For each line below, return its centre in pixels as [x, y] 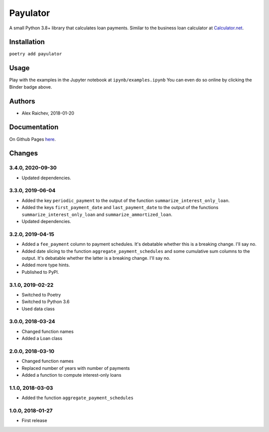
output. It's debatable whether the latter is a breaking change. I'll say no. [96, 258]
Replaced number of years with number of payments [76, 368]
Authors [22, 101]
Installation [27, 42]
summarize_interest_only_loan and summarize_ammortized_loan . [97, 215]
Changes [24, 154]
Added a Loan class [42, 338]
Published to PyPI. [40, 272]
